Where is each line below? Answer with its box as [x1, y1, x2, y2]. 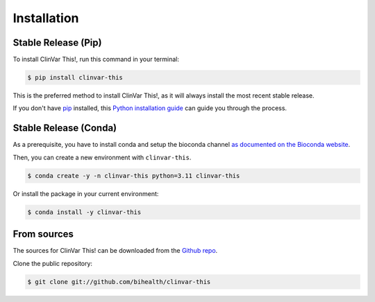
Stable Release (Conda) [12, 122, 117, 134]
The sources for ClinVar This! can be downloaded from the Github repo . [12, 247, 218, 255]
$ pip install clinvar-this [27, 73, 123, 82]
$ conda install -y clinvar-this [27, 208, 142, 216]
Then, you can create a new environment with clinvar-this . [12, 153, 192, 161]
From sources [12, 229, 74, 240]
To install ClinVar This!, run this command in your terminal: [12, 55, 180, 64]
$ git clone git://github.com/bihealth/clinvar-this [27, 278, 211, 285]
